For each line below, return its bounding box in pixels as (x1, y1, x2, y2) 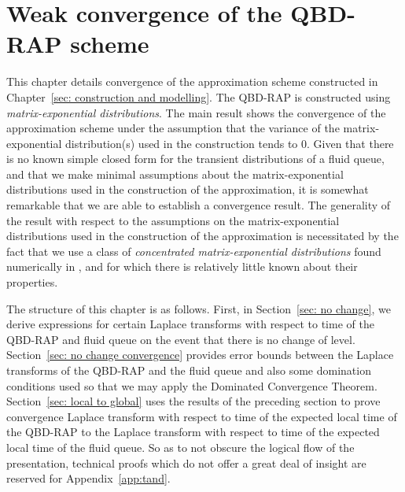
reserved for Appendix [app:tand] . (6, 470, 171, 486)
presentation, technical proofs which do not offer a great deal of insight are (6, 454, 366, 471)
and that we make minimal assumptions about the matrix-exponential (6, 165, 344, 182)
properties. (6, 274, 58, 290)
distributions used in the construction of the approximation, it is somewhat (6, 181, 369, 198)
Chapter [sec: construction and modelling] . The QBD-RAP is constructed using (6, 88, 391, 105)
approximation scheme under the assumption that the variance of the (6, 120, 340, 136)
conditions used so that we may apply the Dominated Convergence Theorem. (6, 377, 377, 394)
